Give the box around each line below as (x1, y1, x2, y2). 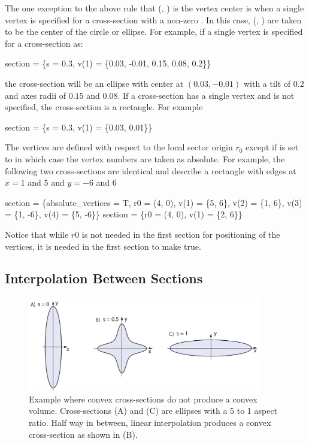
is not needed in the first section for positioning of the (81, 228, 280, 240)
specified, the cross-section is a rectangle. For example (5, 101, 203, 113)
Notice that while (5, 228, 69, 240)
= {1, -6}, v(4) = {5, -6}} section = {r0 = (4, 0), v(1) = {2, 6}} (5, 208, 243, 220)
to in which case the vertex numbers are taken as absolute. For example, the (5, 152, 285, 165)
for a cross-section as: (5, 37, 83, 49)
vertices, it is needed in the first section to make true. (5, 240, 201, 252)
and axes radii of (5, 89, 66, 101)
